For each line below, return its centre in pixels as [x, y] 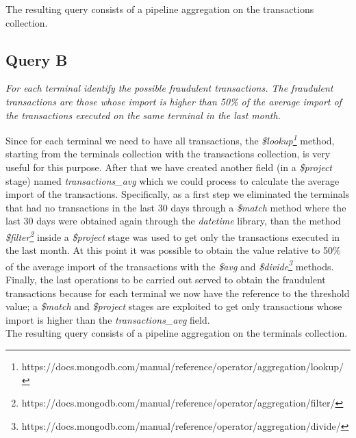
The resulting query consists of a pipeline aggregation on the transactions [160, 9]
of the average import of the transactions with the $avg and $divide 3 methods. [170, 265]
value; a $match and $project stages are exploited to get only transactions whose [174, 306]
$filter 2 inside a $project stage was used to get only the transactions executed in [173, 235]
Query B [37, 59]
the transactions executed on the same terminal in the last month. [143, 115]
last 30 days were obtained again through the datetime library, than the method [173, 221]
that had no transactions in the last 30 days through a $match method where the [176, 207]
